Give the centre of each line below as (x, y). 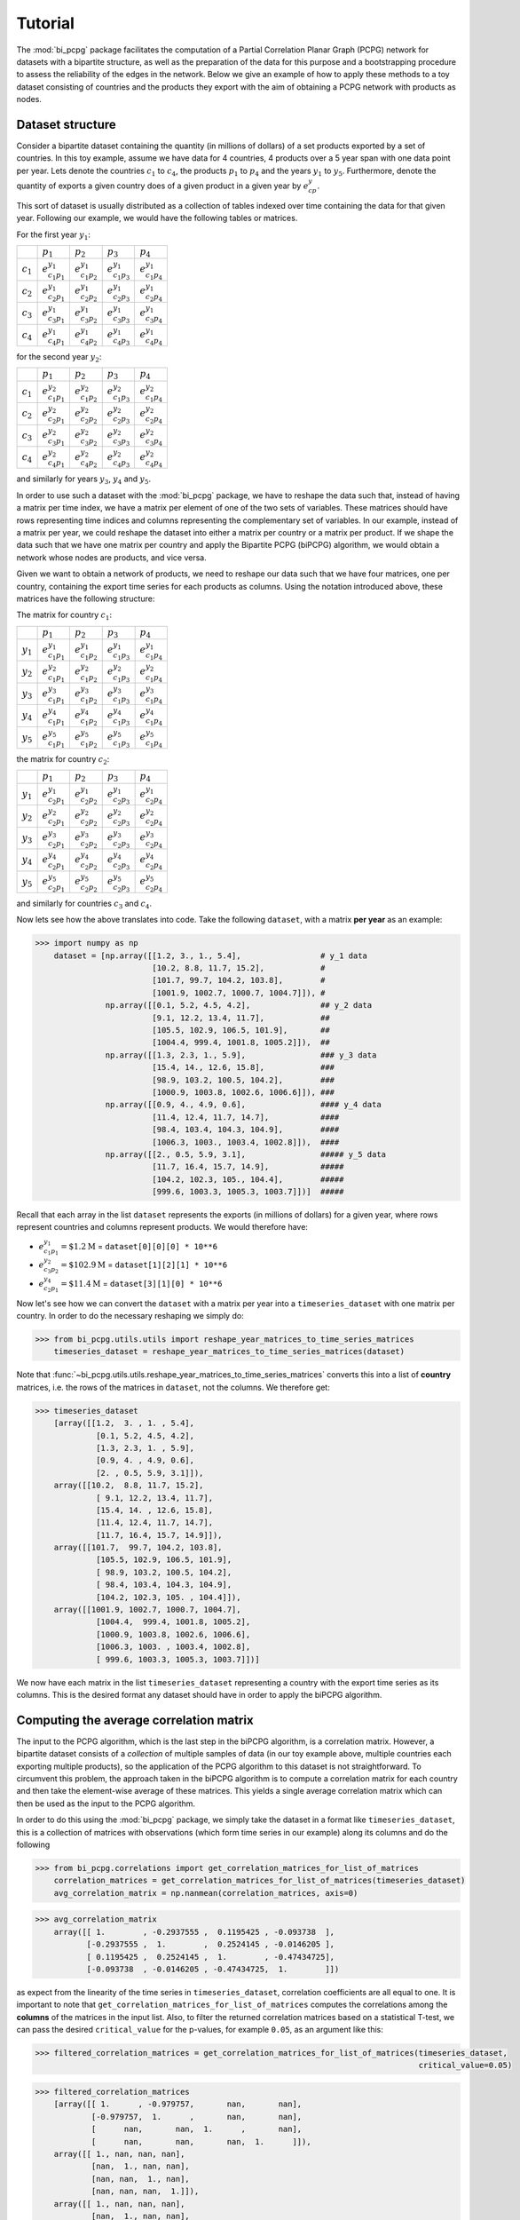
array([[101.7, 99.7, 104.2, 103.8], (138, 1548)
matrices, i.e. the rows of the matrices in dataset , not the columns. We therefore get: (173, 1387)
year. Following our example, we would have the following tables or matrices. (157, 218)
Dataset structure (67, 124)
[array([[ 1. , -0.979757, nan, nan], (178, 2104)
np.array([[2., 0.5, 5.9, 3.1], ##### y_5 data (245, 1154)
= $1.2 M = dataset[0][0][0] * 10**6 (139, 1246)
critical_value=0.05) (465, 2065)
